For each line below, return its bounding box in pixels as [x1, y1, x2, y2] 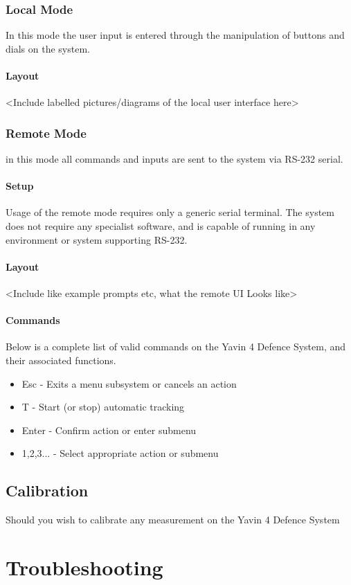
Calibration [6, 480, 89, 501]
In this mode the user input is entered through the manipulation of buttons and [6, 28, 345, 42]
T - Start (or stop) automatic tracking [21, 399, 185, 414]
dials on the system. [6, 41, 90, 55]
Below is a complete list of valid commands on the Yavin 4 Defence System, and [6, 339, 346, 354]
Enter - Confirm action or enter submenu [21, 422, 197, 437]
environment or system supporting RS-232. [6, 232, 188, 246]
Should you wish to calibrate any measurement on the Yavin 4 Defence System [6, 512, 340, 527]
